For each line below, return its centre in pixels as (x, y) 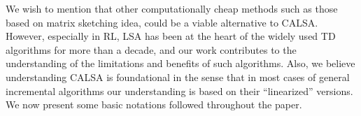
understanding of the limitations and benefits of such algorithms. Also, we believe (180, 63)
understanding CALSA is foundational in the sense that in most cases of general (178, 77)
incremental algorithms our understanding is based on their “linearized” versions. (179, 90)
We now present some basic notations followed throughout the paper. (154, 104)
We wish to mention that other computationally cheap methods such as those (172, 8)
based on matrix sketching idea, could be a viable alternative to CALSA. (162, 22)
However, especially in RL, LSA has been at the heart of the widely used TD (171, 36)
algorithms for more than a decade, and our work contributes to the (151, 49)
